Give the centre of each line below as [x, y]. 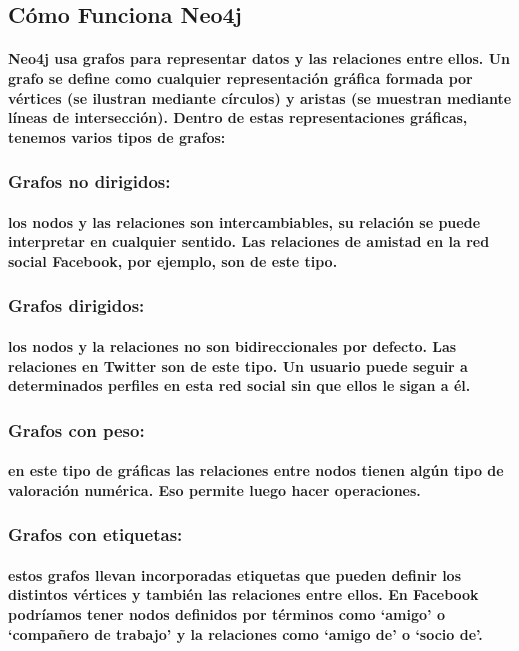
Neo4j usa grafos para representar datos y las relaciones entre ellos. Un [259, 58]
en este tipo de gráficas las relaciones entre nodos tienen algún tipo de [256, 470]
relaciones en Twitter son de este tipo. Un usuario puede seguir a [238, 365]
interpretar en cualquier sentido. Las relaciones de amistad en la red [249, 241]
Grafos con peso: [76, 429]
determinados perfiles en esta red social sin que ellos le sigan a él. [239, 385]
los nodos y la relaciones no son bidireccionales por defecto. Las [232, 346]
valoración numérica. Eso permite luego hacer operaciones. [214, 489]
